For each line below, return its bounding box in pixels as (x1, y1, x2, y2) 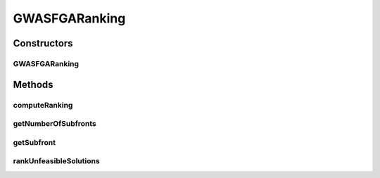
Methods (13, 78, 53, 91)
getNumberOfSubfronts (13, 119, 96, 129)
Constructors (13, 37, 73, 49)
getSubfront (13, 137, 56, 147)
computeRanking (13, 100, 73, 110)
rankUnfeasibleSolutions (13, 156, 100, 166)
